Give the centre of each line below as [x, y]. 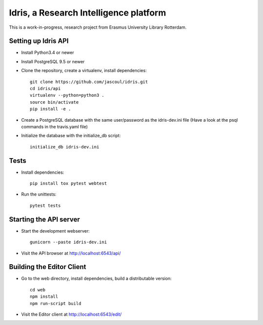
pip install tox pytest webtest [68, 183]
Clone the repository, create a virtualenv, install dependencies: [84, 71]
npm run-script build [56, 303]
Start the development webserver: [56, 231]
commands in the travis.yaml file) [55, 126]
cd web [38, 290]
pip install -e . [50, 109]
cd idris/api [45, 89]
